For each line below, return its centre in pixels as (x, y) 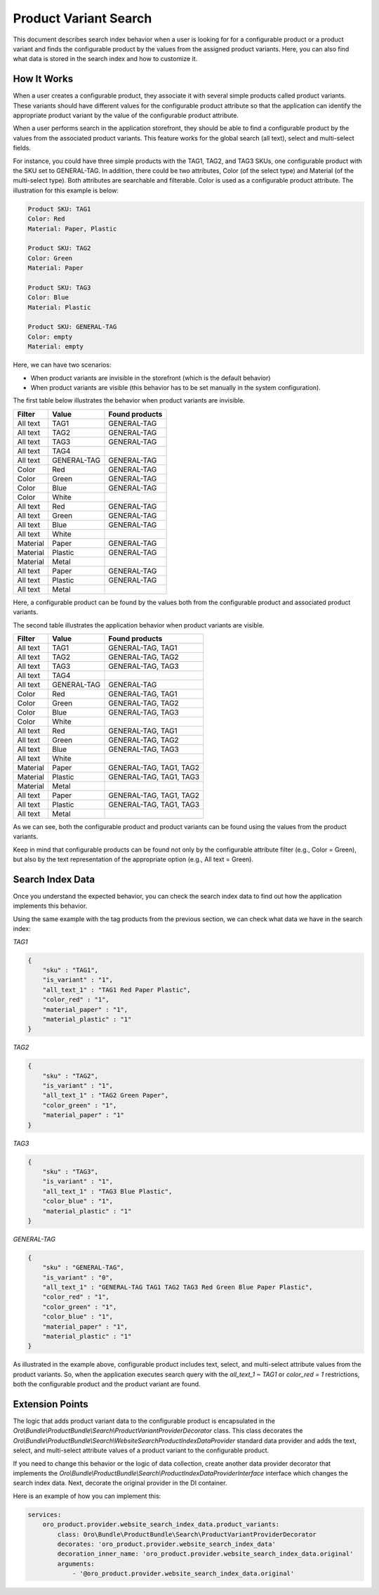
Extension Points (51, 1404)
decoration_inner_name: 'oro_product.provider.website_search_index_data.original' (205, 1554)
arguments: (76, 1564)
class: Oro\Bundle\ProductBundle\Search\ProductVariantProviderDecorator (187, 1534)
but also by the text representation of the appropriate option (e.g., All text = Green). (133, 859)
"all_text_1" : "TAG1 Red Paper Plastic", (117, 990)
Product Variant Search (82, 18)
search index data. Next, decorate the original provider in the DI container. (120, 1483)
